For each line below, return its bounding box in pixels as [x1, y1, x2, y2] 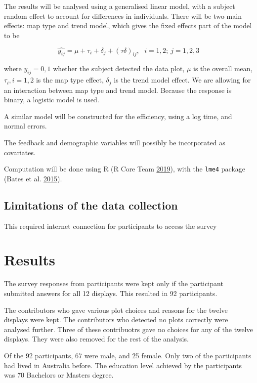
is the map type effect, [36, 75, 104, 85]
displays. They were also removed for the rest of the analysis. [4, 334, 189, 344]
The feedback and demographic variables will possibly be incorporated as [4, 137, 225, 148]
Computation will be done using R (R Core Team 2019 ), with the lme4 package [4, 164, 246, 174]
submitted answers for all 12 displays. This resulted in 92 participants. [4, 288, 217, 298]
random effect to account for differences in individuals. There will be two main [4, 10, 242, 21]
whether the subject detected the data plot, [53, 63, 185, 74]
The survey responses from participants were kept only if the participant [4, 278, 223, 289]
